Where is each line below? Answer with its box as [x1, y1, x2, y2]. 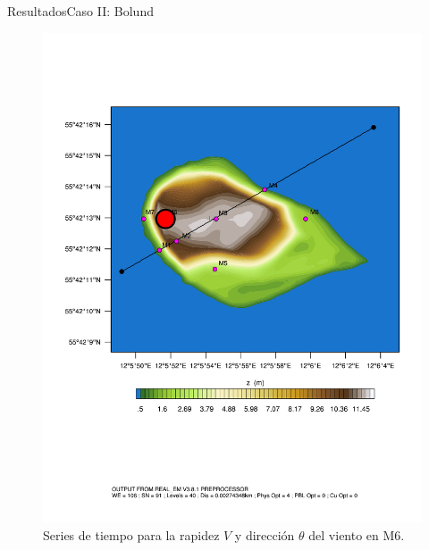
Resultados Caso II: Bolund [7, 2, 154, 20]
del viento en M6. [308, 526, 405, 545]
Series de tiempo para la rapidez [43, 526, 220, 545]
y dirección [234, 526, 295, 545]
